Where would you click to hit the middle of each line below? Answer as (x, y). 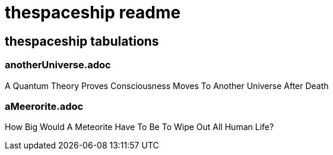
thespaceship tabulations (82, 41)
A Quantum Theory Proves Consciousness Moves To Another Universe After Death (167, 86)
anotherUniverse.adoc (58, 65)
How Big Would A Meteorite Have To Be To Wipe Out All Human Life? (139, 127)
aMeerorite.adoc (44, 106)
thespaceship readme (93, 12)
